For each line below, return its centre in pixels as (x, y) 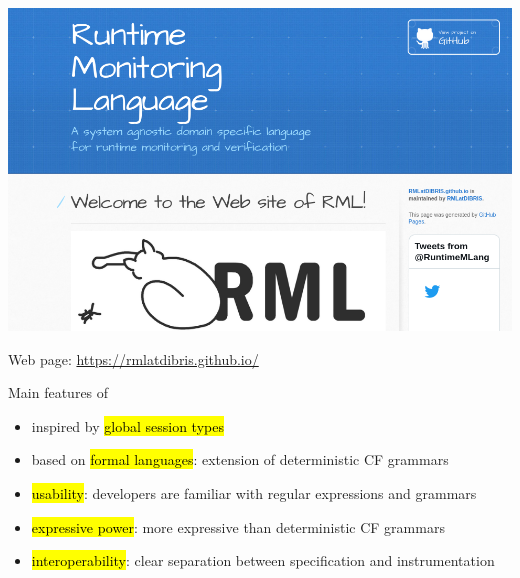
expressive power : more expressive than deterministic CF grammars (238, 526)
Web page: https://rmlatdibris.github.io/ (133, 358)
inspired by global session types (127, 425)
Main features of (58, 392)
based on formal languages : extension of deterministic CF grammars (240, 459)
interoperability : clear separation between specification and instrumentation (263, 560)
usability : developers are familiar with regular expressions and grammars (254, 493)
